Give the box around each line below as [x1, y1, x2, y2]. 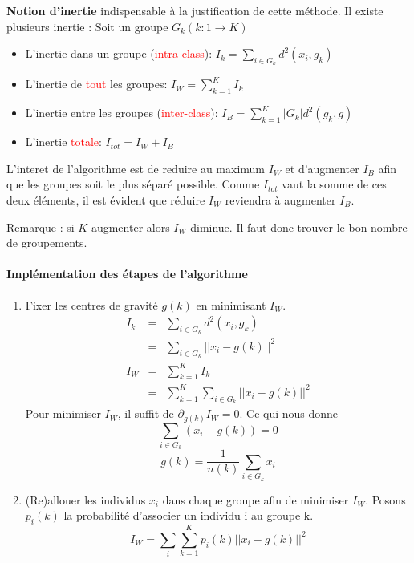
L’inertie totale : [25, 133, 102, 150]
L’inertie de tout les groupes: [25, 75, 168, 92]
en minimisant [196, 296, 266, 313]
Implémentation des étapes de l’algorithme [6, 265, 248, 282]
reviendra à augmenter [225, 191, 336, 208]
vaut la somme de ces [282, 176, 387, 192]
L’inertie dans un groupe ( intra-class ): [25, 45, 213, 62]
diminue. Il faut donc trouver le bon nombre [190, 218, 408, 235]
